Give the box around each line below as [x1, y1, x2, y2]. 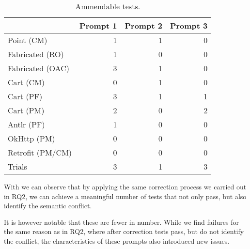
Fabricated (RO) [8, 48, 64, 60]
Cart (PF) [8, 91, 43, 102]
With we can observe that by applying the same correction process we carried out [4, 182, 247, 191]
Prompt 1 [79, 20, 117, 31]
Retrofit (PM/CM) [8, 147, 72, 158]
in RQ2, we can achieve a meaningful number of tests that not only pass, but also [4, 191, 247, 201]
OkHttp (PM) [8, 133, 55, 144]
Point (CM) [8, 34, 47, 46]
